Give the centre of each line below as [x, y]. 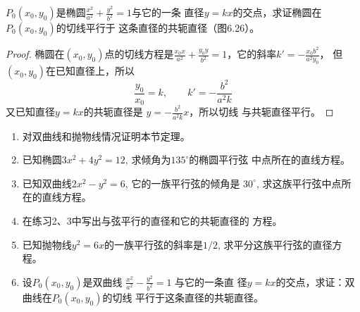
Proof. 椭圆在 [35, 54]
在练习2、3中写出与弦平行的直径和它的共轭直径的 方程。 [152, 220]
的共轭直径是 [113, 112]
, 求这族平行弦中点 [299, 183]
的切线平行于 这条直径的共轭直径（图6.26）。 [158, 27]
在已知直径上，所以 [90, 71]
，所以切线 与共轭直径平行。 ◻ [261, 112]
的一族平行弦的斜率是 [154, 244]
